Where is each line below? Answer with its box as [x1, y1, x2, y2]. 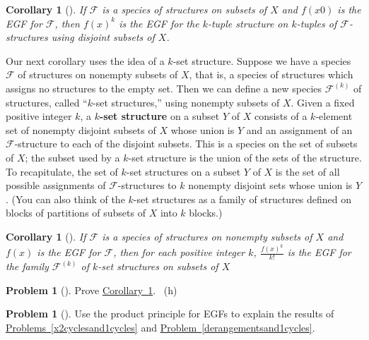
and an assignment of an [246, 122, 353, 137]
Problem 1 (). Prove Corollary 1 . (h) [6, 282, 177, 297]
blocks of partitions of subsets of [6, 205, 146, 220]
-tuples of [296, 16, 337, 30]
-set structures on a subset [126, 164, 241, 178]
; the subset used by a [25, 150, 120, 164]
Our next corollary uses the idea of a [6, 53, 165, 68]
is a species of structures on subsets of [102, 2, 267, 16]
